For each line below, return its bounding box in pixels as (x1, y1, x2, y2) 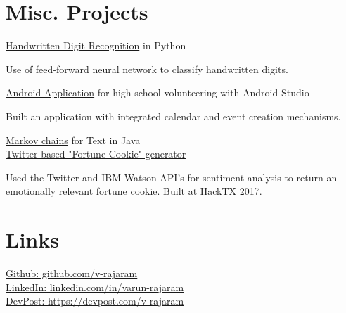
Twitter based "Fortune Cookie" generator (6, 146, 186, 161)
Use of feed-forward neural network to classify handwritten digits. (6, 61, 288, 76)
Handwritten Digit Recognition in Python (6, 38, 186, 53)
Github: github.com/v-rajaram (6, 266, 138, 280)
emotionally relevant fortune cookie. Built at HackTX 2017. (6, 184, 262, 198)
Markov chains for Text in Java (6, 132, 141, 147)
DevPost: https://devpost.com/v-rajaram (6, 293, 184, 308)
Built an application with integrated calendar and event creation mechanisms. (6, 108, 341, 123)
